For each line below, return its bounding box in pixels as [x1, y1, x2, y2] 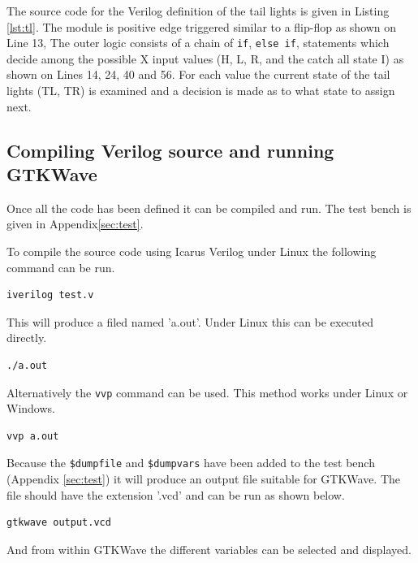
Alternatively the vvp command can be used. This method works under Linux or [6, 383, 408, 401]
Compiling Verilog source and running [6, 137, 334, 162]
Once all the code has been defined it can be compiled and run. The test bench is [6, 199, 412, 216]
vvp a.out [6, 430, 59, 442]
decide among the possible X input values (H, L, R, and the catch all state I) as [6, 50, 404, 67]
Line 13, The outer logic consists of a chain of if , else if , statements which [6, 34, 390, 51]
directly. [6, 329, 47, 346]
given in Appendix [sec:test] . [6, 215, 144, 232]
